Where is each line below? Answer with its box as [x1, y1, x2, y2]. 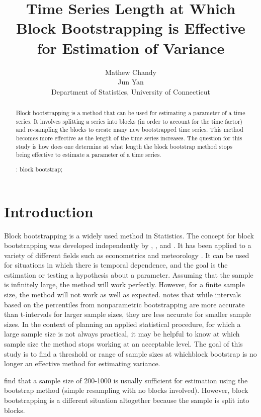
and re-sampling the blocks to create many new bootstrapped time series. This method [16, 125, 243, 134]
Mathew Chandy [105, 66, 156, 77]
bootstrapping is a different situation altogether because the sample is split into [4, 395, 249, 405]
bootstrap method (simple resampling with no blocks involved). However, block [4, 385, 248, 395]
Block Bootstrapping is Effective [16, 18, 245, 38]
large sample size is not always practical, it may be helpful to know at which [4, 328, 240, 339]
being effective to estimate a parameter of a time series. [16, 150, 161, 159]
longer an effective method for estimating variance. [4, 358, 160, 369]
